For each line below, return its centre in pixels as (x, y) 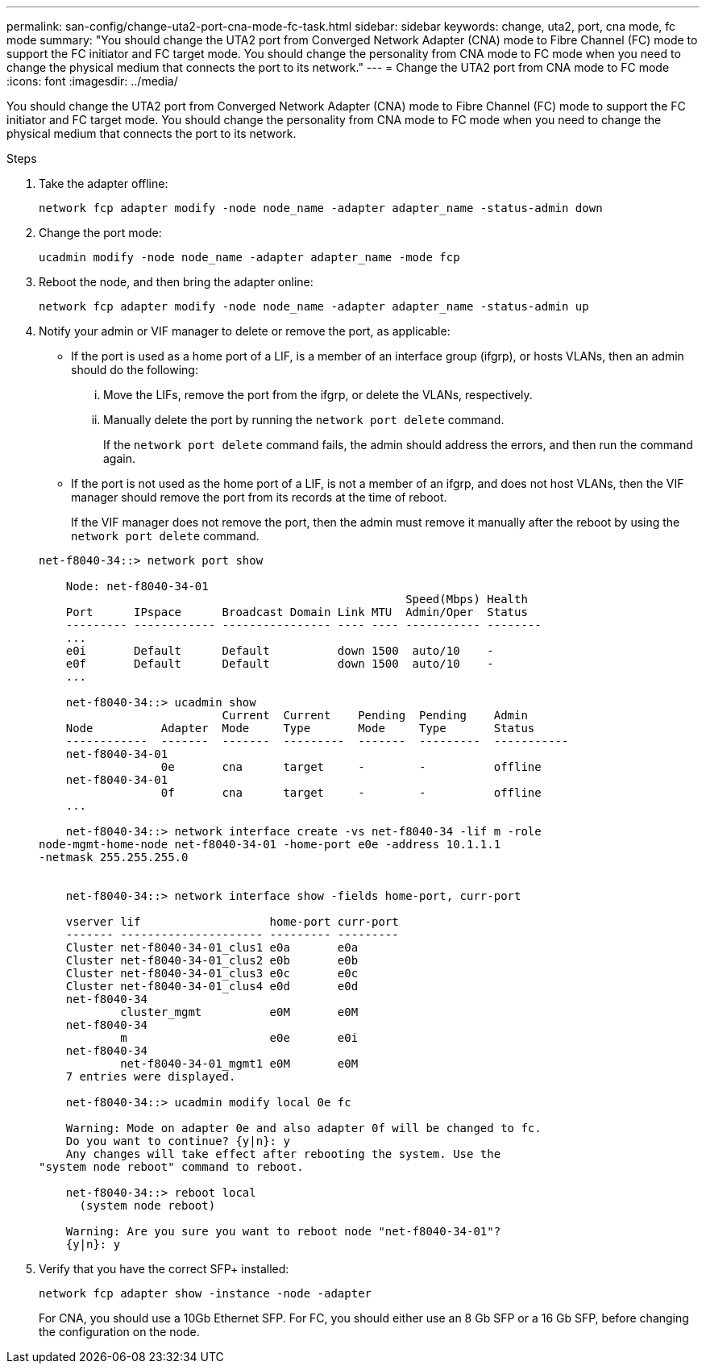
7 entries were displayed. (151, 1076)
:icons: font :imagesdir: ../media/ (92, 81)
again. (120, 458)
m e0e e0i (239, 1038)
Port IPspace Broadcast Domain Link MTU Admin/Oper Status (297, 612)
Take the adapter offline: (104, 183)
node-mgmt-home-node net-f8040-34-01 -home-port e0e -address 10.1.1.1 (270, 844)
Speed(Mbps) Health (467, 599)
